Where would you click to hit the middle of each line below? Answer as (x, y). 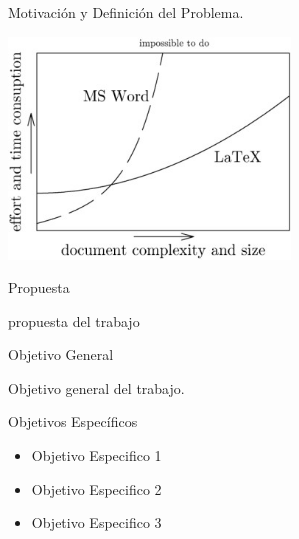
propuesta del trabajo (74, 320)
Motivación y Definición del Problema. (126, 12)
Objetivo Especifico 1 (96, 455)
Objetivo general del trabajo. (96, 387)
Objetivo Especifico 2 (96, 488)
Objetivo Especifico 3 (96, 522)
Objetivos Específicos (73, 421)
